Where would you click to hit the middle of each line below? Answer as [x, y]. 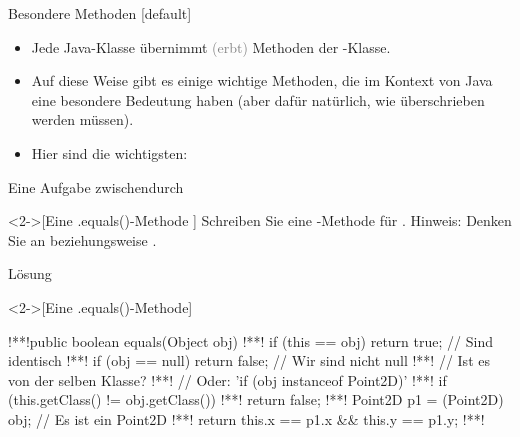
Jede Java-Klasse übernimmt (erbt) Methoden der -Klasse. [211, 46]
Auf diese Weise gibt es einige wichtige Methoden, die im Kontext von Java [262, 80]
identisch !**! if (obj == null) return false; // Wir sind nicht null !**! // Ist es [249, 360]
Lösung [30, 273]
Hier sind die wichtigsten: [109, 152]
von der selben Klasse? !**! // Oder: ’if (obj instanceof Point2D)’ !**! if [227, 379]
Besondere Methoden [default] [100, 13]
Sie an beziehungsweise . [82, 239]
